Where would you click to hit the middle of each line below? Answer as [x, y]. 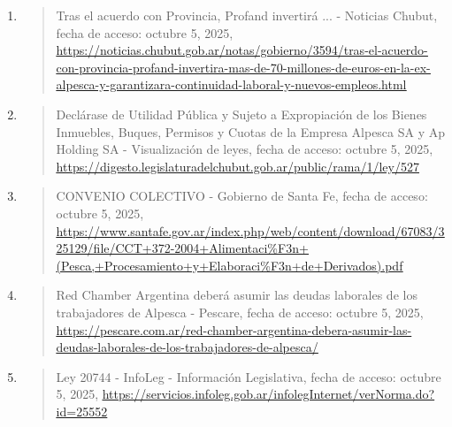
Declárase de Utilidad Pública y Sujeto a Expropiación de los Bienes [241, 114]
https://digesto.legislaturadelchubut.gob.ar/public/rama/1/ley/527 [237, 166]
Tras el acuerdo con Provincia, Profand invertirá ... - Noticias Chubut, [247, 15]
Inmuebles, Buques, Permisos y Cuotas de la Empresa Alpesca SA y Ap [251, 131]
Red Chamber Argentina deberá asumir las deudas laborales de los [237, 295]
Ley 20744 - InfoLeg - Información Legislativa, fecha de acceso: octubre [249, 376]
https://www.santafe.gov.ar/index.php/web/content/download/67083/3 [250, 230]
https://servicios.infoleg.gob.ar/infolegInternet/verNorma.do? [268, 394]
